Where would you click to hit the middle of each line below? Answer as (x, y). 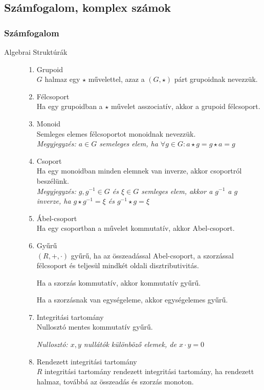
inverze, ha (54, 201)
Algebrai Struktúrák (36, 52)
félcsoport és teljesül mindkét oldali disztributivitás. (118, 265)
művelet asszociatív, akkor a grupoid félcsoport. (185, 106)
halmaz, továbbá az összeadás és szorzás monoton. (115, 381)
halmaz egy (62, 79)
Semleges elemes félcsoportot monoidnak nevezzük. (116, 133)
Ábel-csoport (57, 218)
